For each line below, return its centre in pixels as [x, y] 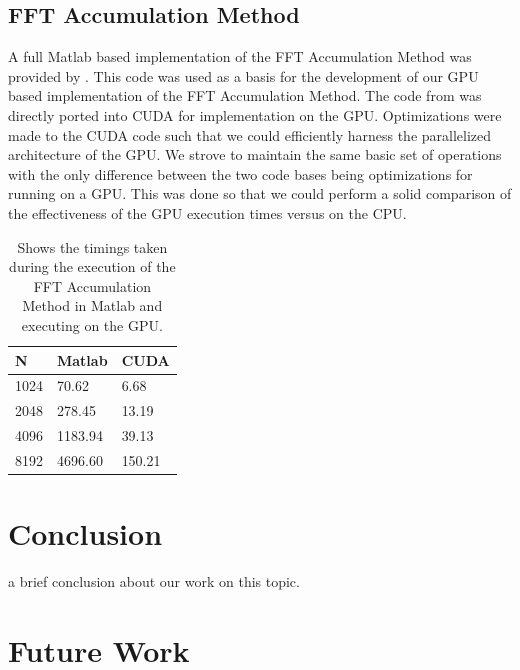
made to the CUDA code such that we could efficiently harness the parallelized [250, 134]
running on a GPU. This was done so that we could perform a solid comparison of [260, 193]
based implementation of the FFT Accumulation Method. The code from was [245, 95]
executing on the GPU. [92, 324]
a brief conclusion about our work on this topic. [154, 581]
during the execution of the [92, 266]
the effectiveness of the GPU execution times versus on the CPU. [207, 212]
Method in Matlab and [92, 305]
